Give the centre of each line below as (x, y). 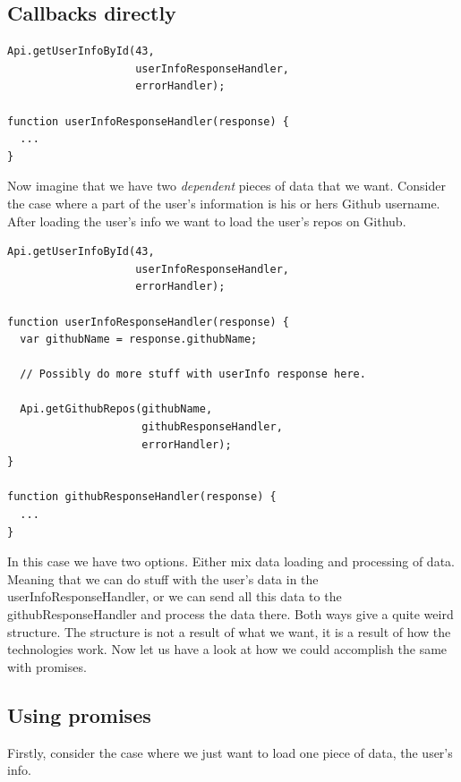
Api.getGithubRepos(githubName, (116, 409)
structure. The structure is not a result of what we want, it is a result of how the (229, 631)
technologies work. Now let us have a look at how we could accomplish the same (227, 649)
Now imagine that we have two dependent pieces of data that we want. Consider (226, 186)
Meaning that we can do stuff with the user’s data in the (163, 578)
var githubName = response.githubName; (139, 340)
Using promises (79, 714)
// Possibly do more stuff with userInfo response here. (193, 374)
